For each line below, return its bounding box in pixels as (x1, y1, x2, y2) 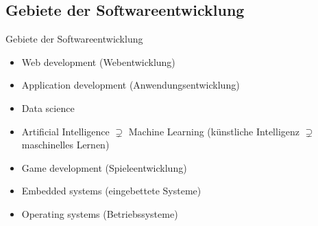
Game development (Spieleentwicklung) (21, 160, 187, 174)
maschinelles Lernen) (21, 137, 110, 152)
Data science (21, 100, 75, 115)
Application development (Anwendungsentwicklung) (21, 78, 240, 92)
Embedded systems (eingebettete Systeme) (21, 183, 201, 198)
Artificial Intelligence (21, 124, 110, 138)
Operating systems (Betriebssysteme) (21, 206, 178, 221)
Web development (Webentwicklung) (21, 54, 175, 69)
